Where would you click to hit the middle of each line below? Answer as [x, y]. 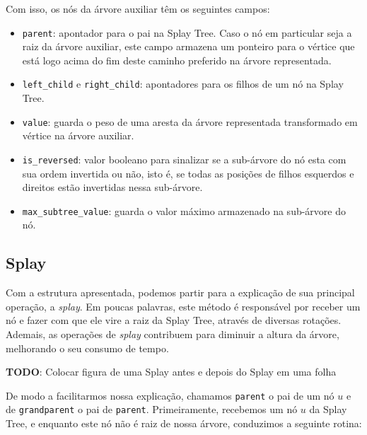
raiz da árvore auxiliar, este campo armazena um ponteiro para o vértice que [188, 46]
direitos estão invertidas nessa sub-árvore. [112, 187]
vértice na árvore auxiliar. [78, 135]
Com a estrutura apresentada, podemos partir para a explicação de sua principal [180, 292]
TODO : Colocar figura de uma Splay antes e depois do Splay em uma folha [171, 372]
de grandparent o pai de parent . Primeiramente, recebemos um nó [152, 409]
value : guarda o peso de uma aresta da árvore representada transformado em [190, 121]
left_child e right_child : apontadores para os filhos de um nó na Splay [183, 84]
